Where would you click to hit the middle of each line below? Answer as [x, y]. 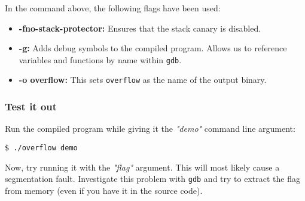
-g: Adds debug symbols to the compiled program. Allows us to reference [153, 48]
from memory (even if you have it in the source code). [104, 190]
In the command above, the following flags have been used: [113, 8]
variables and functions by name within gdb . [100, 59]
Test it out [31, 106]
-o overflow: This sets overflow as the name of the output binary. [143, 80]
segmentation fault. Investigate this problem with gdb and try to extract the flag [152, 179]
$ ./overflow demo [41, 148]
